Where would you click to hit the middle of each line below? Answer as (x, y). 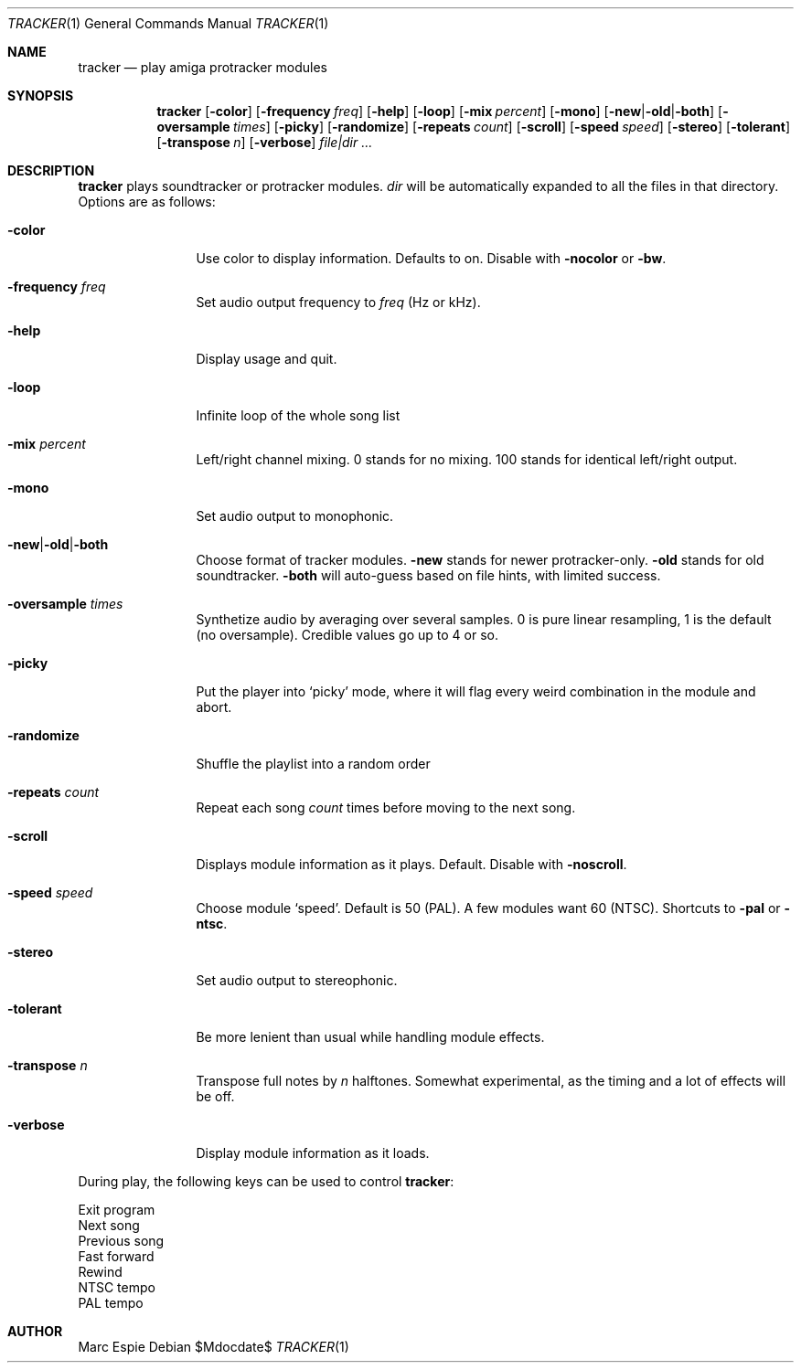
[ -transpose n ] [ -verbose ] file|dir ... (265, 142)
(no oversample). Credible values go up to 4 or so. (347, 635)
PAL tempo (111, 1303)
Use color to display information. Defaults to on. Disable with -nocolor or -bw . (431, 258)
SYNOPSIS (41, 96)
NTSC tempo (117, 1287)
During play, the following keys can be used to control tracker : (266, 1181)
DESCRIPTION (51, 170)
